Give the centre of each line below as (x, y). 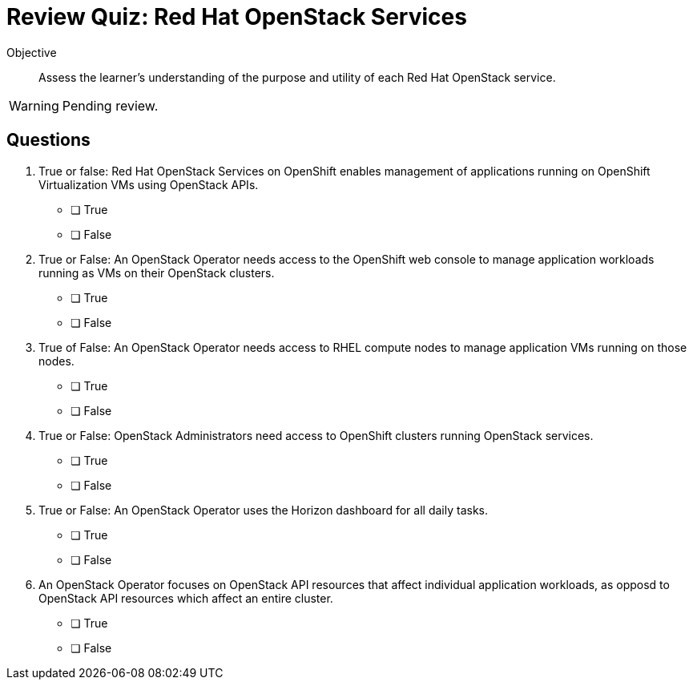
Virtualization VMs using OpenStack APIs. (149, 184)
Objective (32, 52)
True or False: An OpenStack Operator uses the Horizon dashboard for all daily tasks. (264, 510)
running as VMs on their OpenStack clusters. (157, 272)
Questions (48, 140)
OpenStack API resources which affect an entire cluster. (186, 598)
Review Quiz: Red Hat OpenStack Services (237, 17)
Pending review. (110, 105)
